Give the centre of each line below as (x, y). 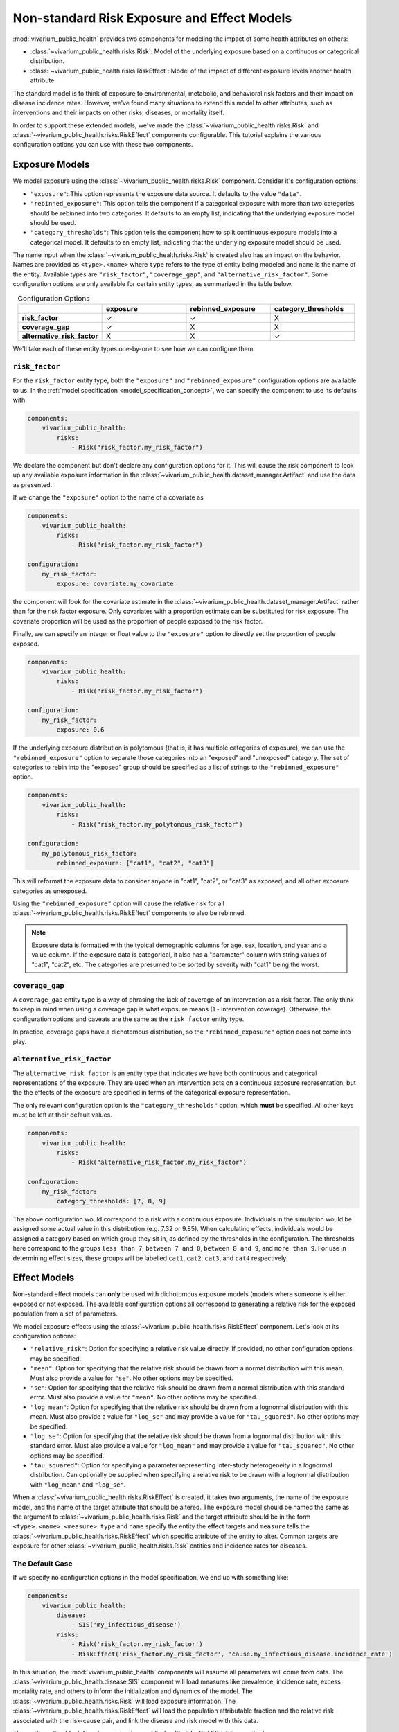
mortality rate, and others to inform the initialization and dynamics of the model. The (133, 1691)
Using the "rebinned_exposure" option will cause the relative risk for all (118, 903)
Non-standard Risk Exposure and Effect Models (152, 18)
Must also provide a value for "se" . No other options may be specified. (132, 1378)
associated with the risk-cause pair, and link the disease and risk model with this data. (136, 1720)
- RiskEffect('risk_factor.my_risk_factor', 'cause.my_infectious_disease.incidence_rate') (232, 1654)
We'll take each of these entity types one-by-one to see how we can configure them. (134, 349)
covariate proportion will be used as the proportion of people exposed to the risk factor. (138, 621)
